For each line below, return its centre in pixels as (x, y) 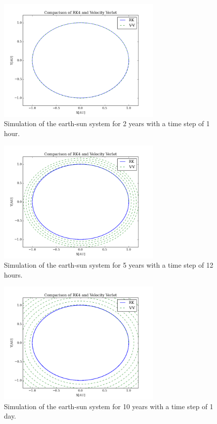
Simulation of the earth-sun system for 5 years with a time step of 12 (109, 265)
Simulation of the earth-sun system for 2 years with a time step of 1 (107, 123)
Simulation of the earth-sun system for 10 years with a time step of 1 (109, 406)
